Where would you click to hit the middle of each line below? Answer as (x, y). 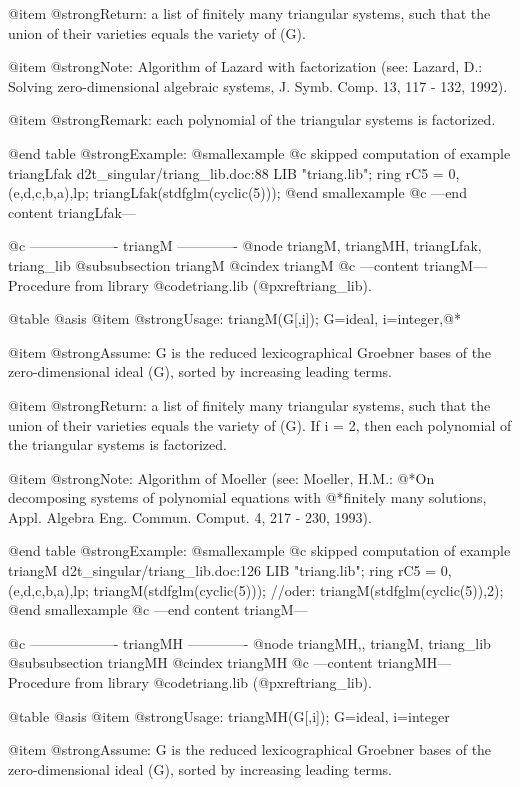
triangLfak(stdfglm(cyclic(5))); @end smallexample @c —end (280, 192)
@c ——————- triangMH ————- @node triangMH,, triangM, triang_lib (249, 642)
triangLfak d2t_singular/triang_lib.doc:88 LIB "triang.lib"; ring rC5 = (226, 172)
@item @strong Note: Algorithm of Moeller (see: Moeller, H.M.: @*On (221, 477)
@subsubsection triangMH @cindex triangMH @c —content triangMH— (230, 662)
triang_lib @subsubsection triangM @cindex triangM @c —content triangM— (248, 264)
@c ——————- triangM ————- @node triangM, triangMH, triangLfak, (245, 245)
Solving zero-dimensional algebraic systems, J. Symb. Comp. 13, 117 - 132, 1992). (258, 85)
